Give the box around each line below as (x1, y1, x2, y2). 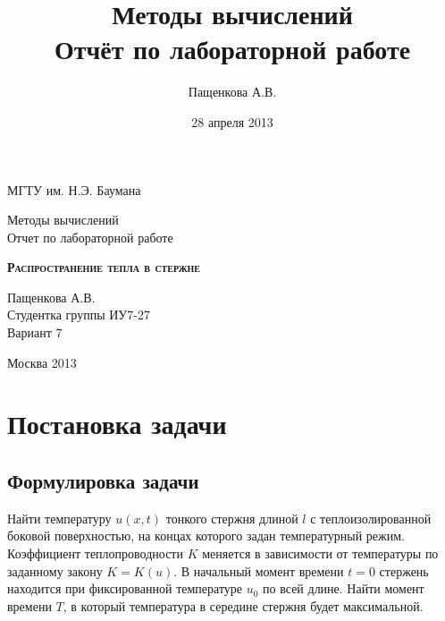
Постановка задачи (7, 405, 227, 442)
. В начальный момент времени (173, 561, 344, 580)
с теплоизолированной (310, 508, 432, 527)
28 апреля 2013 (191, 112, 273, 131)
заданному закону (7, 561, 103, 580)
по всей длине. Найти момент (263, 579, 424, 598)
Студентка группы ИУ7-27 (7, 305, 150, 324)
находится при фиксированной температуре (7, 579, 243, 598)
